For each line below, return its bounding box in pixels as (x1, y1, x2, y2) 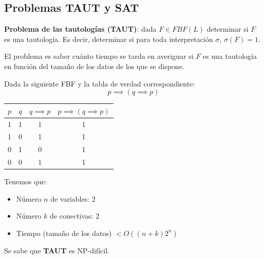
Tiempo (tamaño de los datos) (16, 227, 112, 238)
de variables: (50, 193, 90, 204)
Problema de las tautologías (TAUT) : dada (4, 24, 157, 34)
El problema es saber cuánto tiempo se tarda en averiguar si (4, 51, 194, 61)
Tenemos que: (4, 176, 47, 187)
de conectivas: (50, 210, 93, 221)
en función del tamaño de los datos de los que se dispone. (4, 60, 184, 71)
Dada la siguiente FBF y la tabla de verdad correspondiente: (4, 78, 195, 89)
